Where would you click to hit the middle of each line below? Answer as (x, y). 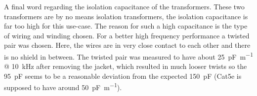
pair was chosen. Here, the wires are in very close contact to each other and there (127, 45)
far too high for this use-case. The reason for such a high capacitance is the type (126, 26)
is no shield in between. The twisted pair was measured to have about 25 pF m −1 (128, 56)
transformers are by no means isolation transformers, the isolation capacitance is (126, 16)
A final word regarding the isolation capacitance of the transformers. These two (124, 6)
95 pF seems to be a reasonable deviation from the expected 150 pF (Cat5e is (123, 76)
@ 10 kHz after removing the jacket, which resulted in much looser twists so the (126, 66)
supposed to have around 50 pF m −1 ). (63, 87)
